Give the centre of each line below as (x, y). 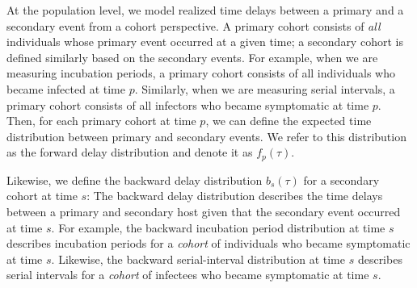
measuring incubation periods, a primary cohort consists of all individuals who (201, 73)
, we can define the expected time (289, 121)
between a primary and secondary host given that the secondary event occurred (204, 211)
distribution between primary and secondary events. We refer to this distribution (206, 136)
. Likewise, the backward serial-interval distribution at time (198, 259)
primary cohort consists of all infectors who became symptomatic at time (188, 104)
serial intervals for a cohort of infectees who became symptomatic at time (188, 275)
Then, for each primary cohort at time (101, 121)
